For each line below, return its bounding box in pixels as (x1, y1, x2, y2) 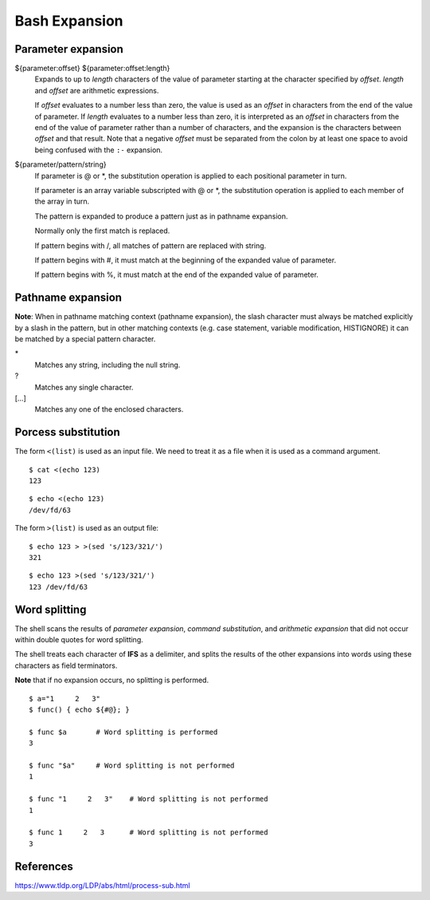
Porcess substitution (14, 425, 121, 439)
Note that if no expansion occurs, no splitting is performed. (14, 675, 209, 685)
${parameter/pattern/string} (14, 160, 107, 169)
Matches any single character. (34, 382, 134, 392)
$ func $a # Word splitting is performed (29, 727, 218, 736)
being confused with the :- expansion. (34, 144, 163, 155)
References (14, 859, 73, 873)
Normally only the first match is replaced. (34, 226, 170, 235)
